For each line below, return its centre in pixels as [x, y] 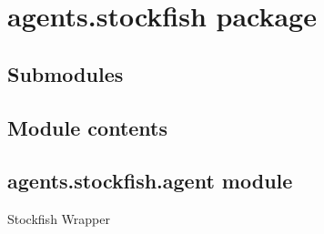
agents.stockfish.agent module [150, 181]
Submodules [66, 73]
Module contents [88, 127]
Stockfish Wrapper [59, 219]
